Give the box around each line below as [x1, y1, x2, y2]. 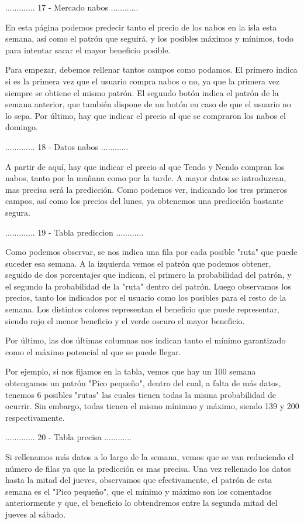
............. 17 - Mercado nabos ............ [5, 1, 139, 13]
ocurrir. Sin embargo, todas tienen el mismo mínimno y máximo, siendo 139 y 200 [5, 400, 299, 412]
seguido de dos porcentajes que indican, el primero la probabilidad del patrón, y [5, 268, 292, 281]
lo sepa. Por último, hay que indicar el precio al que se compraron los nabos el [5, 109, 286, 121]
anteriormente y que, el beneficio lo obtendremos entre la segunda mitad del [5, 496, 278, 509]
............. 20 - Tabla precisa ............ [5, 431, 132, 443]
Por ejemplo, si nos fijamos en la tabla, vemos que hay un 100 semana [5, 365, 256, 377]
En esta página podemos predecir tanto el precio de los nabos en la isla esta [5, 21, 277, 33]
